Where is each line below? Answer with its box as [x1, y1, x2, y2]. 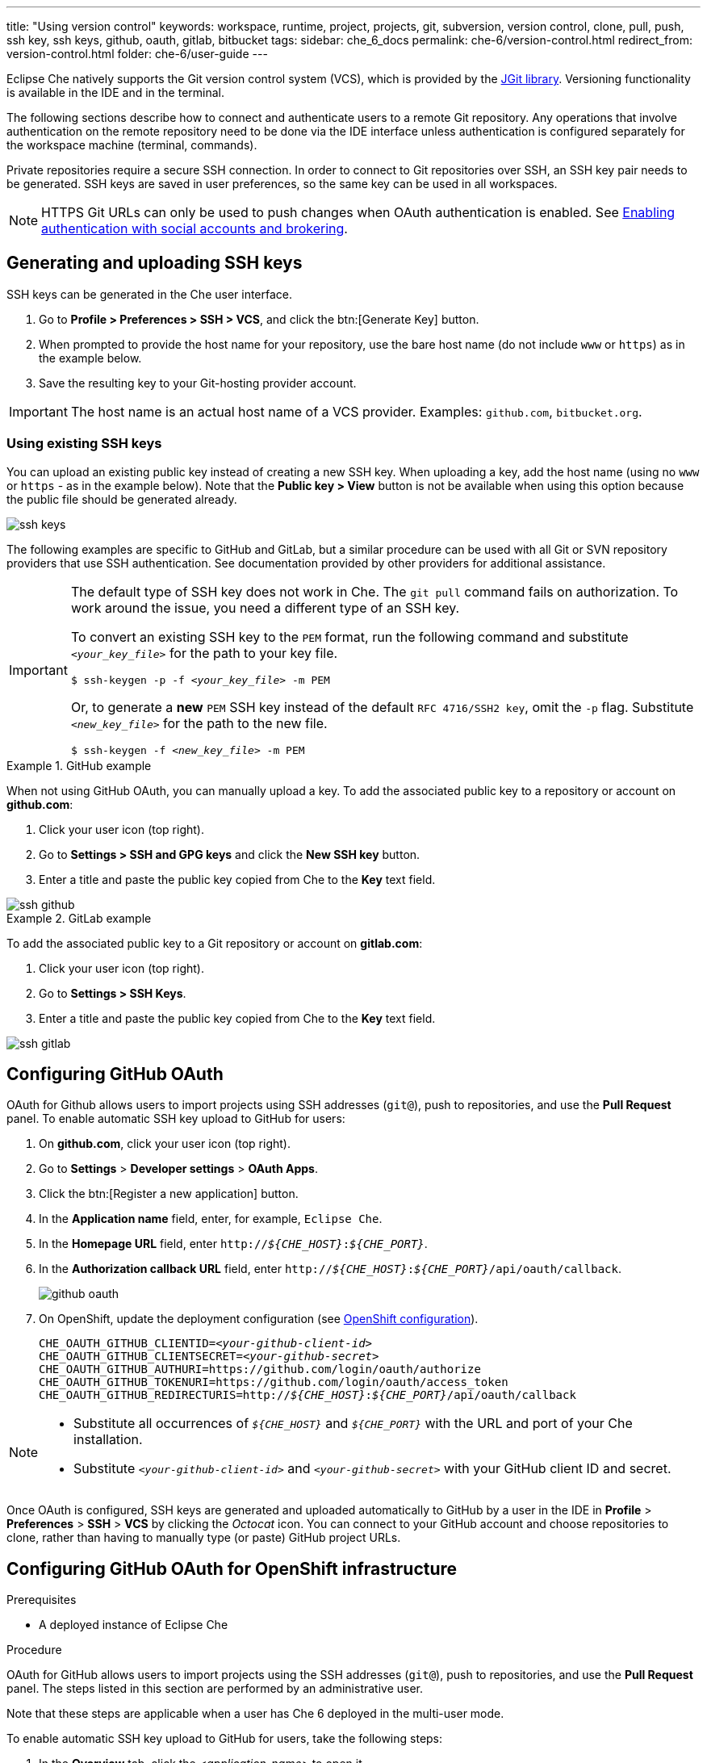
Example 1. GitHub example [6, 758, 152, 773]
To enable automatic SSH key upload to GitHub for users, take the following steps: [6, 1732, 443, 1746]
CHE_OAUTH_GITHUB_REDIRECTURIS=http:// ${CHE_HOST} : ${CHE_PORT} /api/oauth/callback [39, 1388, 576, 1402]
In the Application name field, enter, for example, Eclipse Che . [39, 1212, 383, 1226]
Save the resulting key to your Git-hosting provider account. [39, 375, 357, 390]
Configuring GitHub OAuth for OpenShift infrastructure [6, 1558, 458, 1579]
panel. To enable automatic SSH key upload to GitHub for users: [6, 1112, 345, 1126]
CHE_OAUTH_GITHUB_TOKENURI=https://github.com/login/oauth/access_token [39, 1376, 508, 1389]
